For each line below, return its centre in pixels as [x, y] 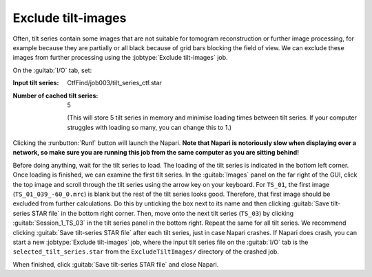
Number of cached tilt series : [55, 96]
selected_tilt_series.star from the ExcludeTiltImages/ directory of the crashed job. [146, 252]
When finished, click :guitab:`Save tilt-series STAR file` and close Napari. [116, 264]
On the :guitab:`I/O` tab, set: [52, 70]
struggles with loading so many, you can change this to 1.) [149, 127]
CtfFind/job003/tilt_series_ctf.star [114, 83]
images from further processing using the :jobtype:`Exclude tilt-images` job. [120, 58]
